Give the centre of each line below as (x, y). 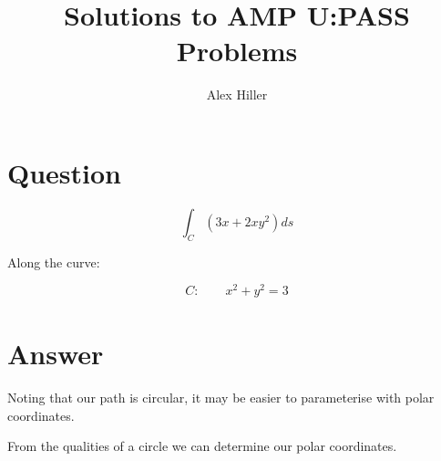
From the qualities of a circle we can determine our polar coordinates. (202, 446)
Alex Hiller (237, 94)
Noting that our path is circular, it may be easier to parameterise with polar (221, 398)
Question (64, 172)
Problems (237, 51)
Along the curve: (54, 262)
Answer (56, 354)
